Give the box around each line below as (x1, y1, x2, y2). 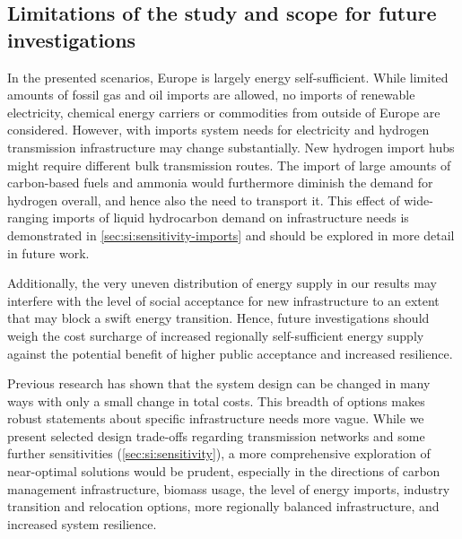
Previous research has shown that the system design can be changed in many (7, 374, 431, 393)
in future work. (7, 243, 90, 262)
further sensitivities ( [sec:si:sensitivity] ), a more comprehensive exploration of (7, 444, 431, 463)
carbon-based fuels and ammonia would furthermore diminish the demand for (7, 173, 433, 192)
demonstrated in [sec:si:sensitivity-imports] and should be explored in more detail (7, 225, 455, 244)
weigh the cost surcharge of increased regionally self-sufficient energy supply (7, 326, 424, 344)
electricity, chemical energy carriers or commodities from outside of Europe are (7, 102, 440, 121)
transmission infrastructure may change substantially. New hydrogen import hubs (7, 137, 455, 156)
